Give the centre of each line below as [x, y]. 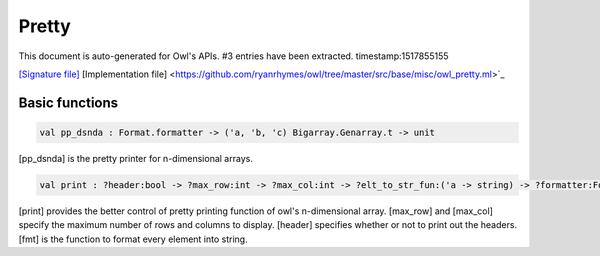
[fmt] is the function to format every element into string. [133, 239]
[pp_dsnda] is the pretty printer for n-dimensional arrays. [136, 158]
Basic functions [68, 102]
